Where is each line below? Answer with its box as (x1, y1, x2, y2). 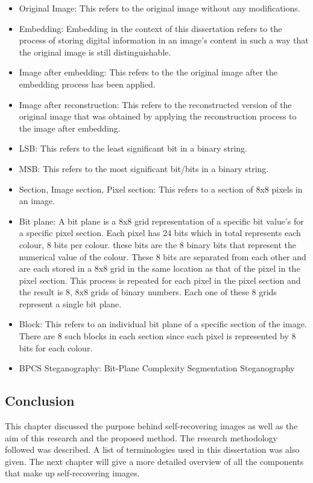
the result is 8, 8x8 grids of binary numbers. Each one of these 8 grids (19, 286, 277, 298)
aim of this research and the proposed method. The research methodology (5, 431, 277, 444)
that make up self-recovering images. (5, 467, 140, 479)
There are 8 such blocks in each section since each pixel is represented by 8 (19, 330, 296, 342)
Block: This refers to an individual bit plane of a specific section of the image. (19, 318, 307, 330)
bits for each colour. (19, 341, 93, 354)
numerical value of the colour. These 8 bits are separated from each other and (19, 250, 306, 263)
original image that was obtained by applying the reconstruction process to (19, 110, 297, 123)
